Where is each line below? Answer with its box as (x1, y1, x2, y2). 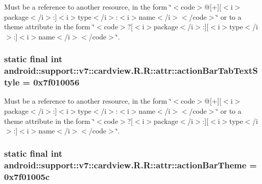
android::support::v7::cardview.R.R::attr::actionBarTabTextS (4, 64, 258, 77)
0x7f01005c (4, 170, 50, 182)
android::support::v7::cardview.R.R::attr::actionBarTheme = (4, 158, 257, 171)
